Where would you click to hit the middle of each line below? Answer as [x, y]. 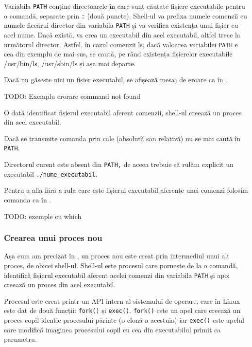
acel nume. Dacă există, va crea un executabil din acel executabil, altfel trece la [122, 34]
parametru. [20, 339]
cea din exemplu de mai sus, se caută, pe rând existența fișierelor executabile [118, 54]
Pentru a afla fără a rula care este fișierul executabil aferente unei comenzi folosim [126, 190]
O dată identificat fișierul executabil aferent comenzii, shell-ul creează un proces [123, 112]
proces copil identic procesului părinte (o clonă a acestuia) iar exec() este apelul [124, 320]
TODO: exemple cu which [43, 216]
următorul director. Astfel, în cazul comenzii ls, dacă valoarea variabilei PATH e [121, 44]
